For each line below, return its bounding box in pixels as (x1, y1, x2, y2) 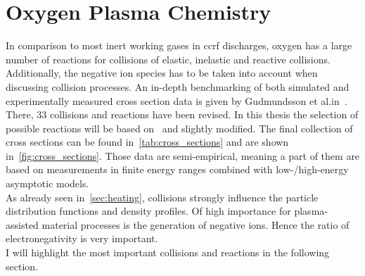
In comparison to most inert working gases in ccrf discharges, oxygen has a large (6, 38, 352, 53)
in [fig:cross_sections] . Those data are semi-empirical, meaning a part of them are (6, 148, 360, 163)
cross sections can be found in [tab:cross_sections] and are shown (6, 134, 289, 149)
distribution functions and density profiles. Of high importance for (6, 203, 291, 218)
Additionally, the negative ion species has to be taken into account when (6, 65, 318, 80)
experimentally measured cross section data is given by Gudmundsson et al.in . (6, 93, 347, 108)
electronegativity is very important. (6, 231, 158, 246)
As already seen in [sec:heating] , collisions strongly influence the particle (6, 189, 319, 204)
